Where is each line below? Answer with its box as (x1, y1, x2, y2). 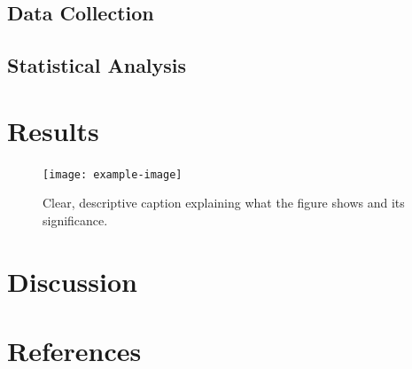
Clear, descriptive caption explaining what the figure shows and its (43, 193, 405, 212)
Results (7, 112, 99, 148)
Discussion (7, 263, 137, 299)
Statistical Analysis (7, 51, 187, 79)
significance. (43, 210, 108, 229)
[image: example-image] (43, 168, 183, 181)
